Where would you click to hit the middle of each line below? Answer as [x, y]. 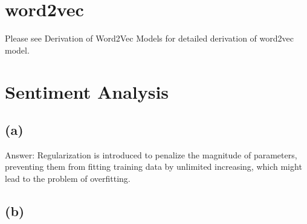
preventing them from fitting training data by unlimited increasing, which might [153, 166]
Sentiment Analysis [87, 91]
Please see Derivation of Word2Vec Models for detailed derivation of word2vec [149, 38]
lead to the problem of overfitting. [68, 179]
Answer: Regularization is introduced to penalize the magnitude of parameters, [151, 154]
